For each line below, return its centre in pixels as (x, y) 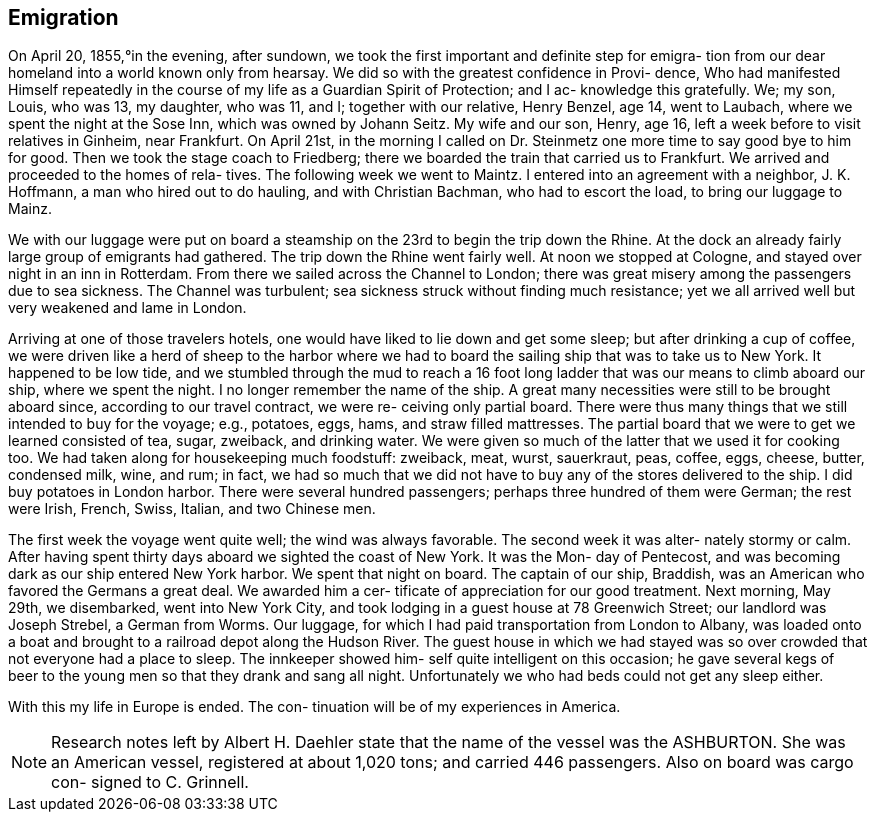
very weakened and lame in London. (127, 308)
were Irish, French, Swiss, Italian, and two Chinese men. (192, 509)
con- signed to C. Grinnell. (150, 782)
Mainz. (30, 209)
